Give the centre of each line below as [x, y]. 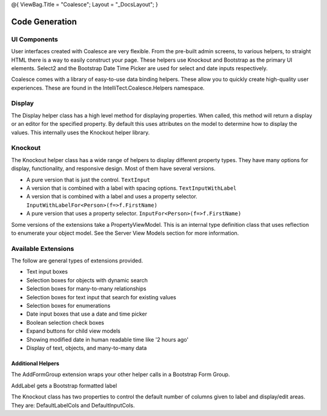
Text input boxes [47, 271]
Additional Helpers [35, 363]
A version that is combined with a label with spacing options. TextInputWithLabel [131, 188]
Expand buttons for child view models [73, 331]
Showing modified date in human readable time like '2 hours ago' [107, 339]
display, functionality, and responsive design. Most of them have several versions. [114, 169]
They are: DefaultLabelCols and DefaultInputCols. [73, 405]
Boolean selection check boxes [65, 322]
